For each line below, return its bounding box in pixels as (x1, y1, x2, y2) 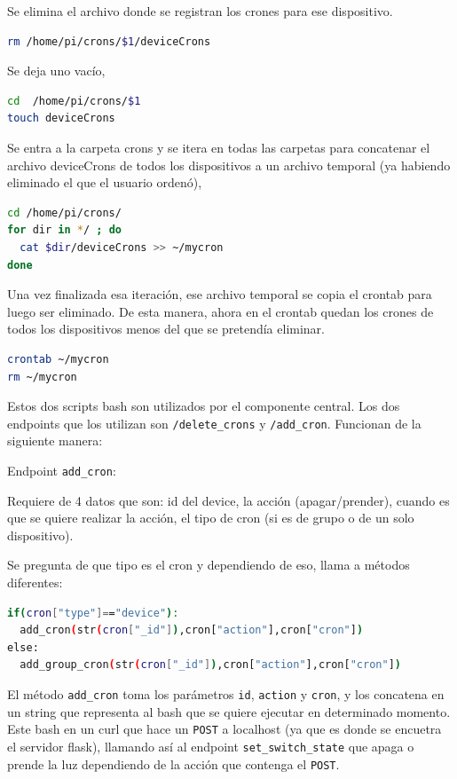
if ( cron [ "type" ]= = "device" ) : (7, 606, 179, 619)
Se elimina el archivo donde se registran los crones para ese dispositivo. (7, 2, 393, 20)
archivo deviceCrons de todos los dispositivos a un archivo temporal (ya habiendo (7, 155, 451, 174)
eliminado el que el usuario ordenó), (7, 173, 202, 192)
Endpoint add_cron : (7, 460, 116, 479)
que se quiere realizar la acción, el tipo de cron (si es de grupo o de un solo (7, 508, 414, 527)
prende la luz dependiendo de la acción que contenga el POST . (7, 754, 340, 773)
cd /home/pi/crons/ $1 (7, 94, 141, 107)
